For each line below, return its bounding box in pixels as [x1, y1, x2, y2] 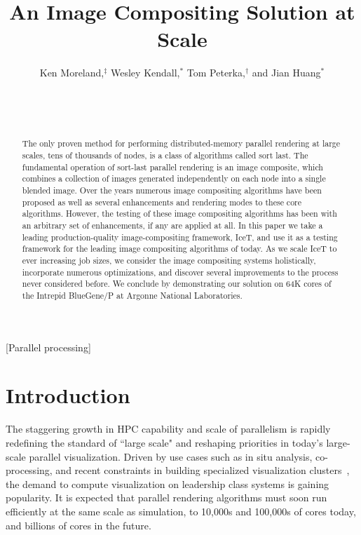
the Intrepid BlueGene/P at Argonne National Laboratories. [22, 290, 243, 302]
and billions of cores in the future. [6, 517, 151, 532]
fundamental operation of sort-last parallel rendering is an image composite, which [22, 161, 323, 172]
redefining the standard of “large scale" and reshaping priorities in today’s [6, 435, 323, 449]
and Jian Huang [252, 65, 321, 80]
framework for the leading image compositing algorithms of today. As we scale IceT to [22, 243, 337, 255]
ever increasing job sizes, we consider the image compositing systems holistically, [22, 255, 316, 266]
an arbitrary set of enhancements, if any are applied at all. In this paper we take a [22, 219, 323, 231]
